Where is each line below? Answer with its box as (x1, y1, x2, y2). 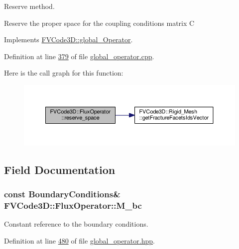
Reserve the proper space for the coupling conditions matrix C (4, 17, 195, 28)
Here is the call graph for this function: (4, 68, 123, 78)
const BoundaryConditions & (4, 187, 120, 200)
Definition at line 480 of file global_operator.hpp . (4, 235, 155, 246)
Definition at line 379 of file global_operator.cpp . (4, 51, 154, 61)
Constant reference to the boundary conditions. (4, 219, 148, 229)
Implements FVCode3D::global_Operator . (4, 34, 133, 45)
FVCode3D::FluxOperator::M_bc (4, 199, 142, 211)
